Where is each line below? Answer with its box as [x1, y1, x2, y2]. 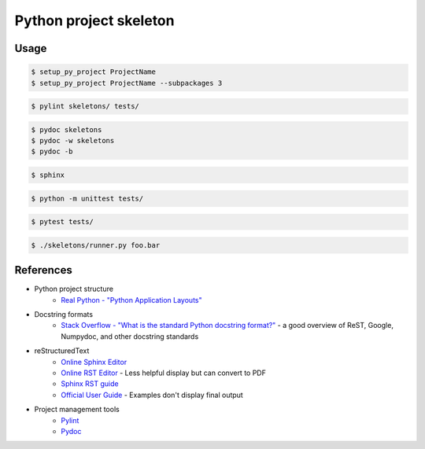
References [14, 263, 72, 277]
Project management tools [34, 405, 120, 414]
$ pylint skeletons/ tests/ [31, 102, 139, 111]
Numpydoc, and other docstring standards [61, 331, 199, 341]
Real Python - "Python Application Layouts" [61, 295, 202, 304]
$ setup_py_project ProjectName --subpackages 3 [31, 79, 223, 87]
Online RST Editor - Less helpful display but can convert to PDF [61, 368, 267, 377]
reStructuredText [34, 346, 90, 355]
